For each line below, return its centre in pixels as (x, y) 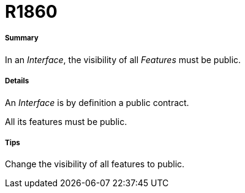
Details (17, 81)
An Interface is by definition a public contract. (97, 102)
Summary (22, 38)
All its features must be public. (66, 121)
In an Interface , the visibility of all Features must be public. (123, 59)
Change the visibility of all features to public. (95, 164)
